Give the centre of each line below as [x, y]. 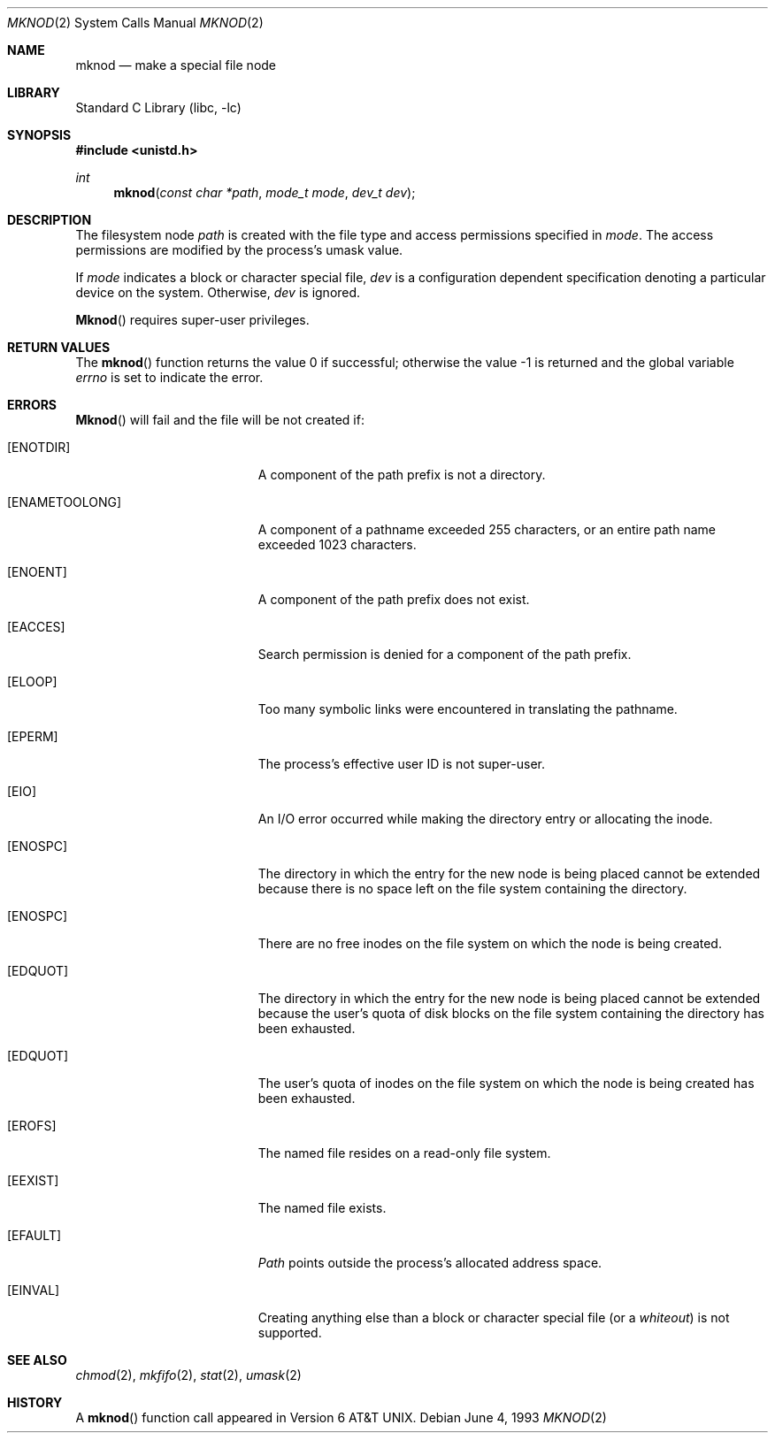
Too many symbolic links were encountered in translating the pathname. [468, 709]
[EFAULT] [35, 1235]
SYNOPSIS [39, 135]
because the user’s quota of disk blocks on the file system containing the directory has [511, 1013]
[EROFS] [32, 1126]
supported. [290, 1333]
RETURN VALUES [59, 347]
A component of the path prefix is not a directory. [402, 475]
